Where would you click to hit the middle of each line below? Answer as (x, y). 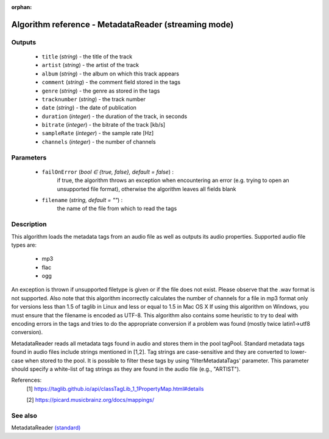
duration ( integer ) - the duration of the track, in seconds (115, 116)
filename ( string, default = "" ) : (82, 200)
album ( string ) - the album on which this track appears (111, 74)
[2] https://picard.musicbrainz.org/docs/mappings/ (90, 400)
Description (29, 224)
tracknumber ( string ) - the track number (94, 99)
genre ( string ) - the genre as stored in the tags (101, 91)
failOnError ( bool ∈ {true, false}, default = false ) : (108, 172)
